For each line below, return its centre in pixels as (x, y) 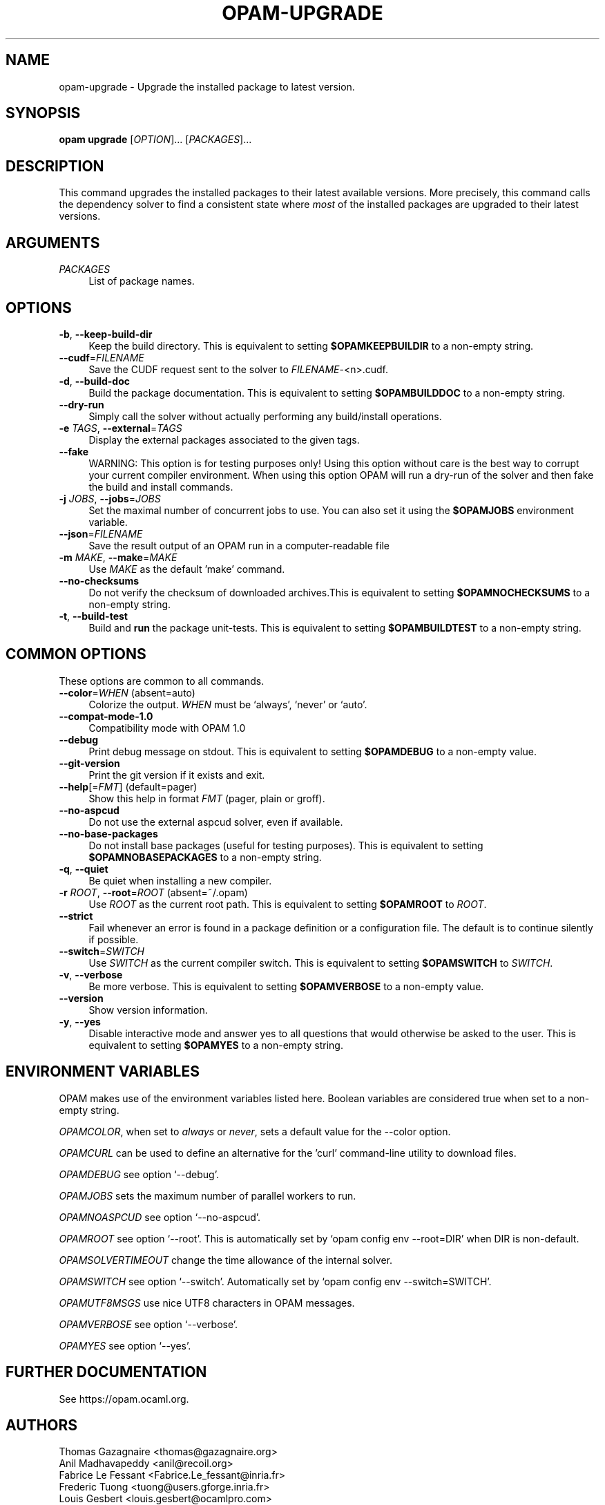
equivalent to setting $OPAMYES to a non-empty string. (216, 1045)
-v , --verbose (91, 974)
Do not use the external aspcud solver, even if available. (216, 822)
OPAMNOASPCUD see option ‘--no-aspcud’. (160, 1217)
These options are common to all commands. (162, 681)
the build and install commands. (161, 486)
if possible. (114, 939)
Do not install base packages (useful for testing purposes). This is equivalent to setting (286, 845)
